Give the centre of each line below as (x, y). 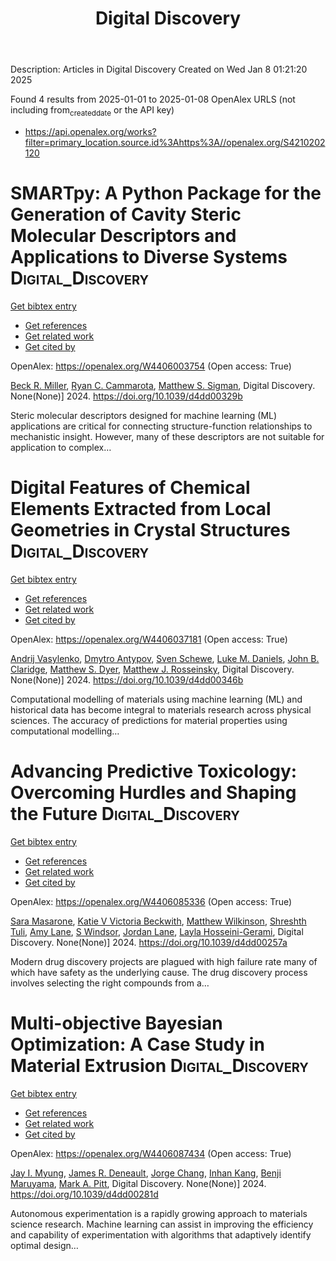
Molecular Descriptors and (123, 236)
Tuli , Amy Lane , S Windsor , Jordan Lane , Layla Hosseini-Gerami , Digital (157, 931)
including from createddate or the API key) (92, 111)
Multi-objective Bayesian (116, 1023)
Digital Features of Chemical (130, 488)
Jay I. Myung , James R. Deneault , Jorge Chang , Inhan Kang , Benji (146, 1173)
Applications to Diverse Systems (149, 257)
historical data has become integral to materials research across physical (161, 709)
